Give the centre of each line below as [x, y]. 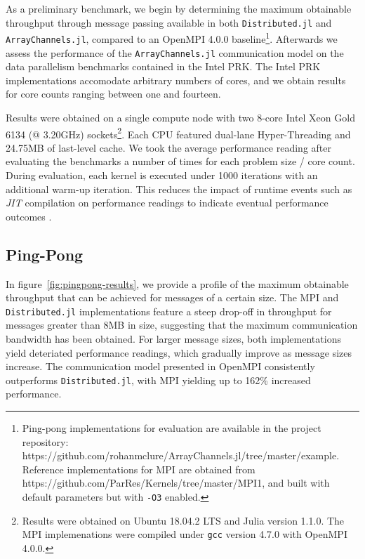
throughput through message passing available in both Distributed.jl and [169, 22]
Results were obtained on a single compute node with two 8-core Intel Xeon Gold [180, 117]
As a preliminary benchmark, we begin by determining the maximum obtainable [179, 8]
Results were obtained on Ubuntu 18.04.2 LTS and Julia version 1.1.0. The [183, 520]
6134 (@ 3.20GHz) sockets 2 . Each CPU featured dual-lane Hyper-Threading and [178, 133]
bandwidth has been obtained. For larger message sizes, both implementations [173, 339]
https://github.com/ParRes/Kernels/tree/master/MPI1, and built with [176, 483]
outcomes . [29, 216]
